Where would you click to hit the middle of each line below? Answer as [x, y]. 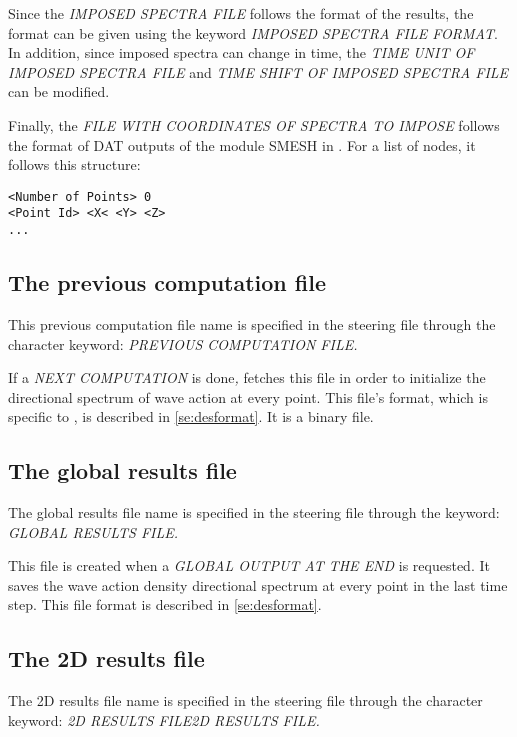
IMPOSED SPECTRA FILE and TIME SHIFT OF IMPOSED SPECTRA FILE [258, 71]
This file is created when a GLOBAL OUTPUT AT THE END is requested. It [249, 565]
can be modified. [59, 91]
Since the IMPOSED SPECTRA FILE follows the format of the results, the [241, 13]
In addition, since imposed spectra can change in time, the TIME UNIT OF [241, 52]
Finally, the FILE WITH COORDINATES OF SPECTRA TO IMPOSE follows [254, 124]
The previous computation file [167, 282]
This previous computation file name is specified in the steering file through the [252, 323]
